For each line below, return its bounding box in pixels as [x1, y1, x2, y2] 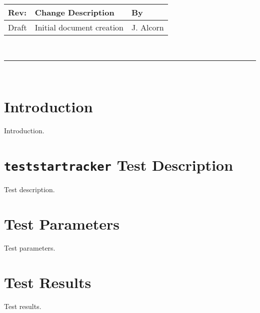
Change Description [34, 6, 114, 18]
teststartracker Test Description [4, 155, 233, 175]
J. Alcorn [131, 21, 164, 33]
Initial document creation [34, 21, 124, 33]
